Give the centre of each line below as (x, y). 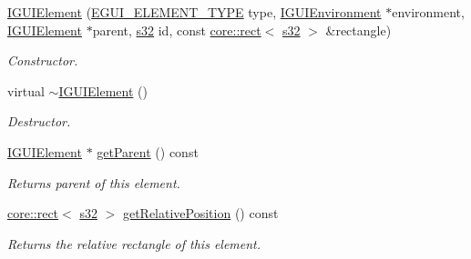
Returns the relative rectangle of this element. (134, 243)
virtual (26, 90)
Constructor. (43, 60)
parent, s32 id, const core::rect (177, 30)
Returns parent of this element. (94, 182)
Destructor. (39, 121)
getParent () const (148, 151)
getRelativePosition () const (200, 213)
